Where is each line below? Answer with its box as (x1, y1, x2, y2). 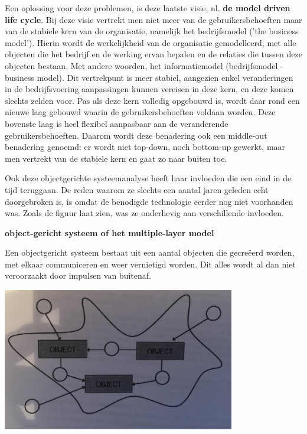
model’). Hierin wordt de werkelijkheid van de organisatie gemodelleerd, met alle (5, 36, 296, 48)
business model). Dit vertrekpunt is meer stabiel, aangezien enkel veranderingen (5, 71, 293, 83)
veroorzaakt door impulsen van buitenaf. (5, 269, 151, 282)
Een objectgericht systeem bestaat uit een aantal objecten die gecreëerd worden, (5, 246, 295, 259)
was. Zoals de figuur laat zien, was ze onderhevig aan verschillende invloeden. (5, 207, 284, 219)
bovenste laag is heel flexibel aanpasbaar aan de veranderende (5, 117, 228, 129)
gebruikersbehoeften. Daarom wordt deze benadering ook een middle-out (5, 129, 267, 141)
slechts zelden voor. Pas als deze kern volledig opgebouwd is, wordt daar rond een (5, 94, 300, 106)
